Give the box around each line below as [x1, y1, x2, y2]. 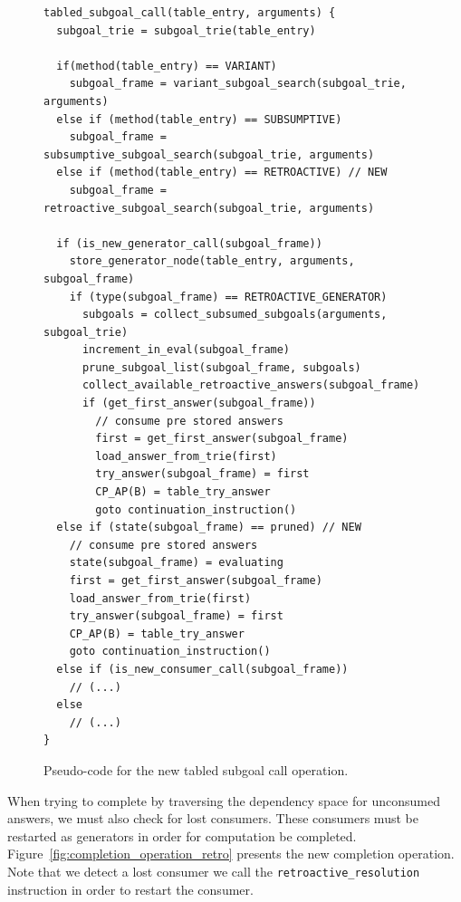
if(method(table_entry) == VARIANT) [56, 59, 277, 72]
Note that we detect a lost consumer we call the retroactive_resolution [7, 861, 420, 880]
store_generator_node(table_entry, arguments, [69, 254, 355, 268]
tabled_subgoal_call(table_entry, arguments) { [43, 6, 336, 19]
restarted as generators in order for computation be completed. [7, 826, 357, 845]
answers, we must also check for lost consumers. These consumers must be [7, 809, 418, 828]
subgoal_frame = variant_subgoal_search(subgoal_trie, [69, 77, 407, 91]
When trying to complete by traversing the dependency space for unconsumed [7, 791, 440, 810]
